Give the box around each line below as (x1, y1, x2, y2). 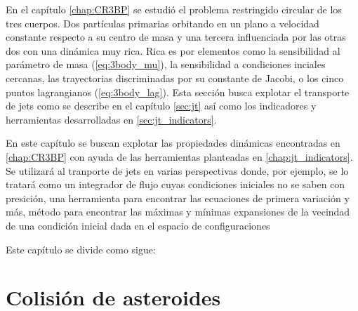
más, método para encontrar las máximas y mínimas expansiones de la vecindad (6, 204, 350, 219)
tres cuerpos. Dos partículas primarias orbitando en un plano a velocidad (6, 15, 319, 30)
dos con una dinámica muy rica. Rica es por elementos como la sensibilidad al (6, 43, 340, 58)
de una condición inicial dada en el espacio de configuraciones (6, 218, 270, 232)
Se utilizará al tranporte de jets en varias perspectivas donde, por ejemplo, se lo (6, 163, 349, 178)
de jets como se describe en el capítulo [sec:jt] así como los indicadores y (6, 98, 317, 113)
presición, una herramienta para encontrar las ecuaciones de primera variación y (6, 190, 350, 205)
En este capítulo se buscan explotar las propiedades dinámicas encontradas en (6, 135, 340, 150)
